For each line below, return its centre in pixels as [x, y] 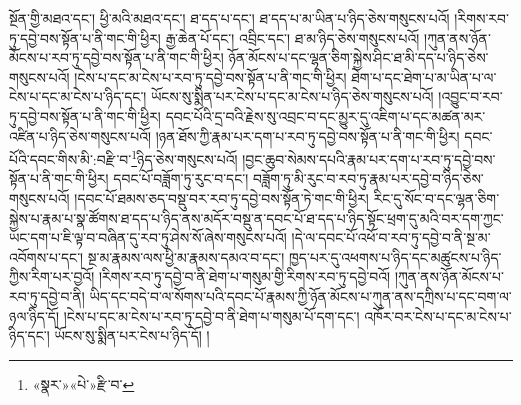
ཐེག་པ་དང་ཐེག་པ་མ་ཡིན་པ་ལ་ [424, 76]
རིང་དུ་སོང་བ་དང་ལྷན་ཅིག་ [436, 198]
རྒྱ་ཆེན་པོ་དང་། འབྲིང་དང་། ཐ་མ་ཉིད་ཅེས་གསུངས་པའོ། [292, 37]
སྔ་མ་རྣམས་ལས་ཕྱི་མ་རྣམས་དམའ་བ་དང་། [186, 256]
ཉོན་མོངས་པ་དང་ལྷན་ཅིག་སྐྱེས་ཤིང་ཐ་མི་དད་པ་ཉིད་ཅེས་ [358, 57]
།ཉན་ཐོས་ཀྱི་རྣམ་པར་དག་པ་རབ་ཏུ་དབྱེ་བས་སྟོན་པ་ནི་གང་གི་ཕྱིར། [307, 135]
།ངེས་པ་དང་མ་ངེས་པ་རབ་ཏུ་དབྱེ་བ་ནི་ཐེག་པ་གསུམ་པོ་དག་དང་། [211, 315]
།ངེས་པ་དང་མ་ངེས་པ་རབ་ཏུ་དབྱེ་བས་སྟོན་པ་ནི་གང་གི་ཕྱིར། [210, 76]
